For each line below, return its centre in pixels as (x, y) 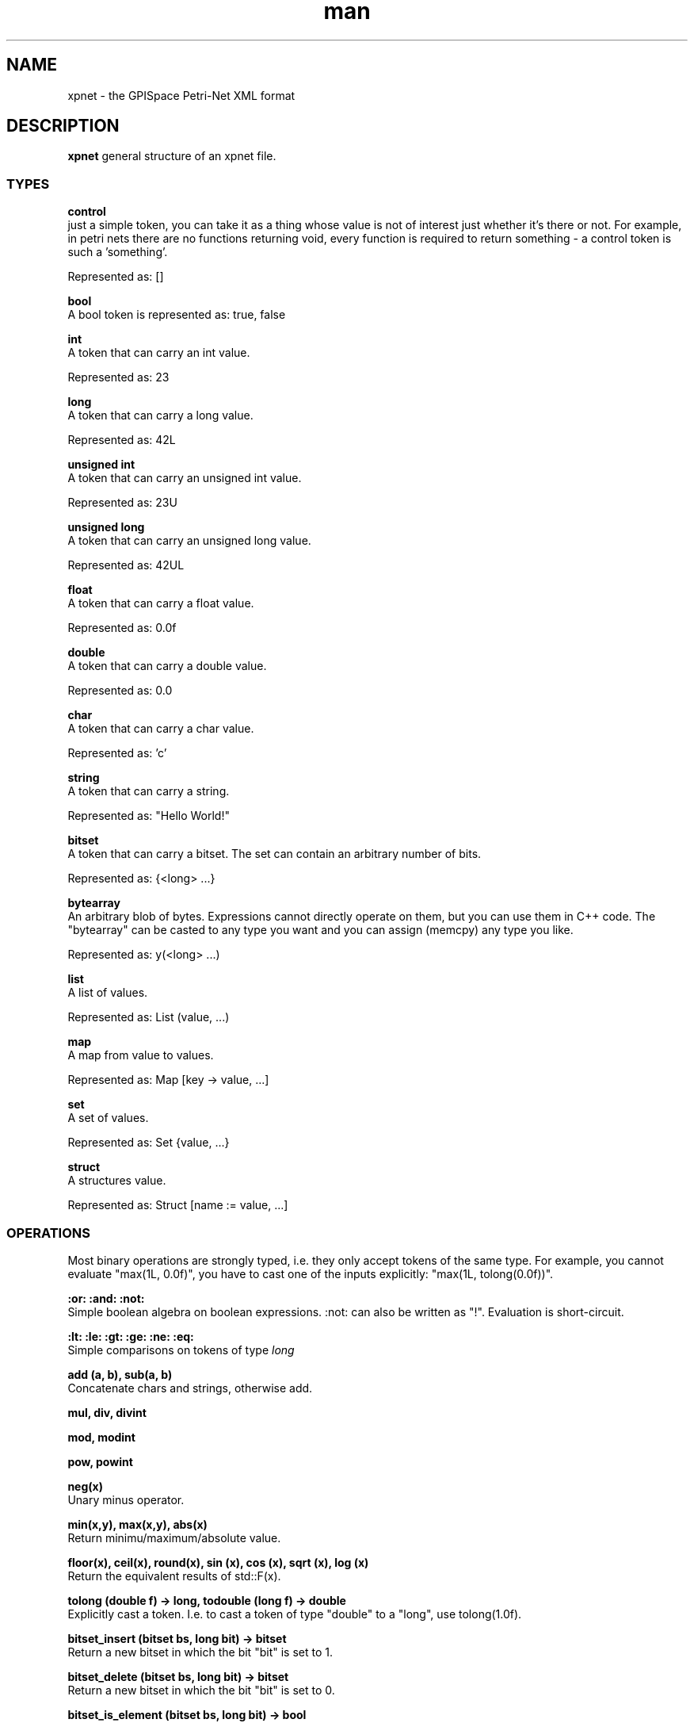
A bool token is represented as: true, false (177, 315)
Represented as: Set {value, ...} (149, 1143)
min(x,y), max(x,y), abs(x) (137, 1524)
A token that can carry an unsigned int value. (185, 478)
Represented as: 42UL (126, 565)
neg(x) (85, 1486)
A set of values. (108, 1118)
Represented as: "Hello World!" (149, 816)
